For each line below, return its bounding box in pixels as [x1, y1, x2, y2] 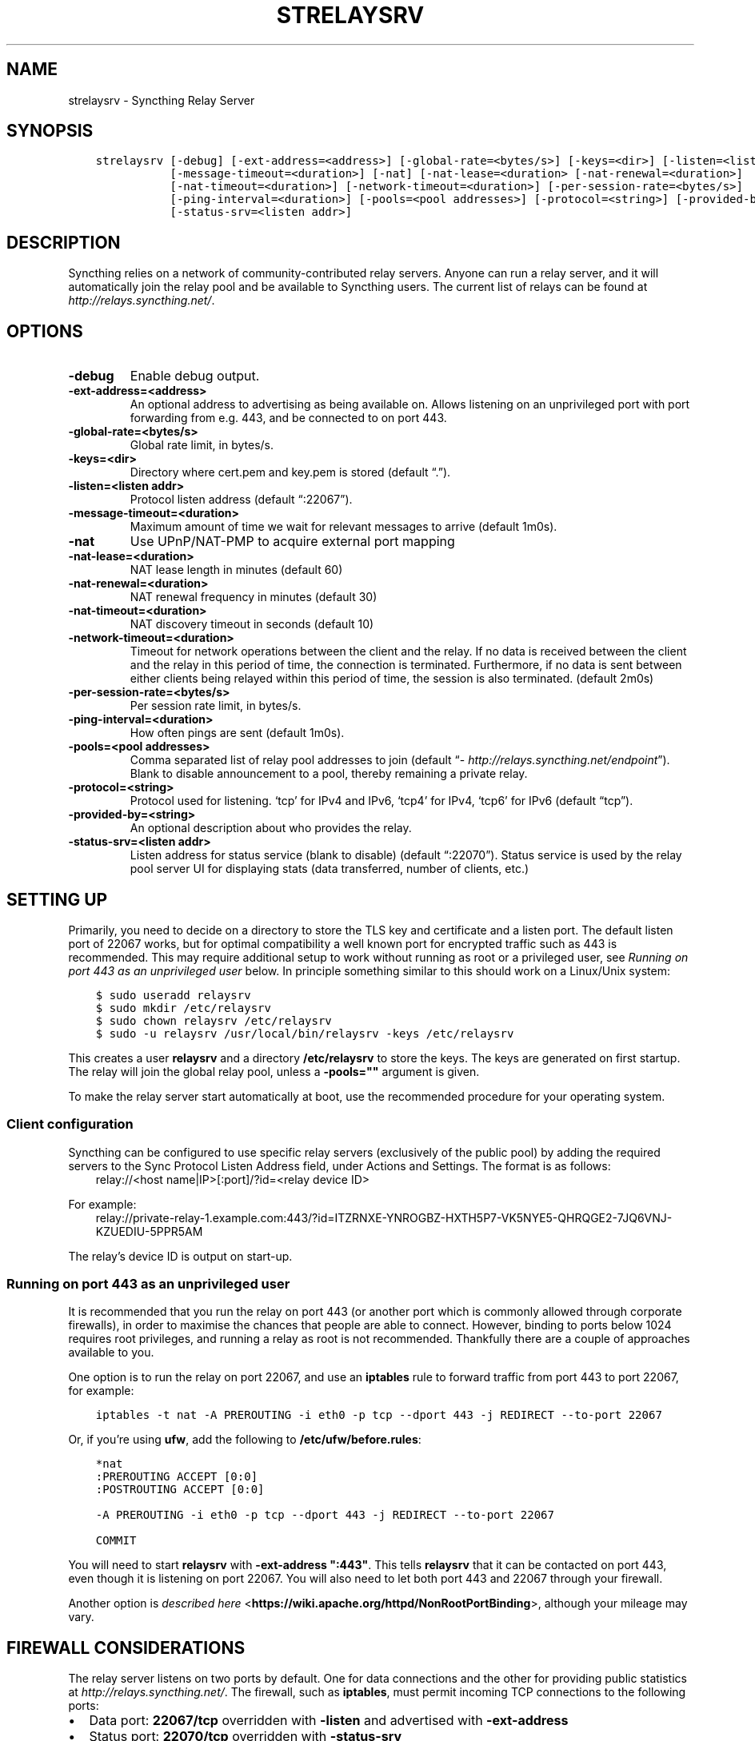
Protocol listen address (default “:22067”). [130, 492, 353, 507]
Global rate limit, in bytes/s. [130, 438, 274, 452]
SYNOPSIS [6, 121, 94, 141]
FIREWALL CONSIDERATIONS [6, 1637, 246, 1658]
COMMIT [95, 1534, 137, 1548]
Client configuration [6, 1116, 134, 1133]
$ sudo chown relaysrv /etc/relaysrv [95, 1014, 332, 1027]
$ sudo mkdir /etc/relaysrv [95, 1001, 271, 1014]
